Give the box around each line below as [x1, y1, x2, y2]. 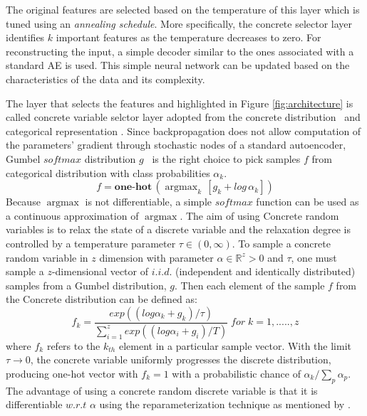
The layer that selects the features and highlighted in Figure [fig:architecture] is [6, 95, 353, 110]
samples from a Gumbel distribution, [6, 277, 167, 292]
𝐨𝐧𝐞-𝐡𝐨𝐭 [114, 182, 153, 193]
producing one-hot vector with [6, 366, 138, 380]
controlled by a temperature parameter [6, 235, 176, 250]
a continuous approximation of [6, 208, 139, 223]
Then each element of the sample [180, 277, 325, 292]
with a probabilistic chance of [172, 366, 301, 380]
